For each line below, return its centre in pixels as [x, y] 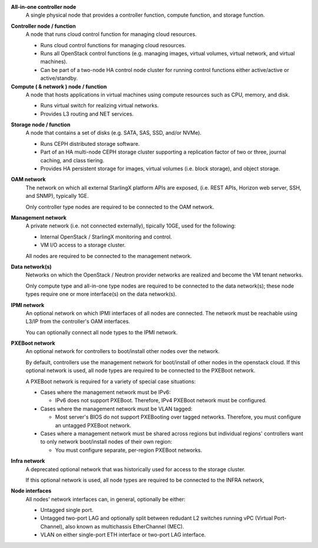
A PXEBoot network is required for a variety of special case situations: [111, 381]
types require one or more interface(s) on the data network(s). [101, 294]
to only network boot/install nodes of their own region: [106, 442]
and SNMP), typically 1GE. [57, 196]
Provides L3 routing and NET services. [87, 114]
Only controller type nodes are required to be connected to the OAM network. [120, 207]
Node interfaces [31, 491]
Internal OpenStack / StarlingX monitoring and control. [106, 237]
